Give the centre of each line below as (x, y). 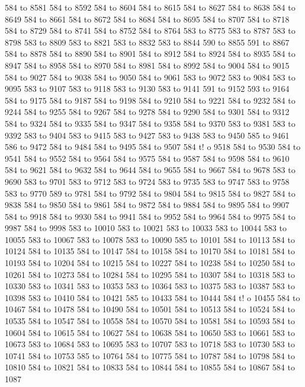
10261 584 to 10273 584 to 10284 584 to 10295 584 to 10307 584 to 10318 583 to (150, 274)
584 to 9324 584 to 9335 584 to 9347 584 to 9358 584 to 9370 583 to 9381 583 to (150, 123)
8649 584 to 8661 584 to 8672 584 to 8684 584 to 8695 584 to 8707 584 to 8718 (147, 19)
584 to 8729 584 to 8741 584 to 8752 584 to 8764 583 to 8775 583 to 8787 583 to (150, 31)
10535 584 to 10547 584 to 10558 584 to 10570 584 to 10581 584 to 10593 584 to (150, 321)
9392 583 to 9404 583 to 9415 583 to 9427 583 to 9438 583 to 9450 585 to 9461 (147, 135)
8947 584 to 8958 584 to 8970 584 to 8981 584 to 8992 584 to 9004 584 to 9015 (147, 65)
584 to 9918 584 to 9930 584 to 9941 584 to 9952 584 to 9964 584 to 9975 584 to (150, 216)
